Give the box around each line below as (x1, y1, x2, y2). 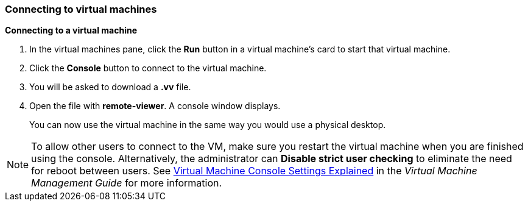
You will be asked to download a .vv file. (29, 82, 191, 93)
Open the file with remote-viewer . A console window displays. (29, 101, 281, 112)
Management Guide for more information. (31, 177, 222, 190)
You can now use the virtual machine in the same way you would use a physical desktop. (29, 119, 386, 130)
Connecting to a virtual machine (5, 25, 138, 36)
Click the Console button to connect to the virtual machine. (29, 63, 267, 74)
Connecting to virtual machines (5, 3, 157, 15)
